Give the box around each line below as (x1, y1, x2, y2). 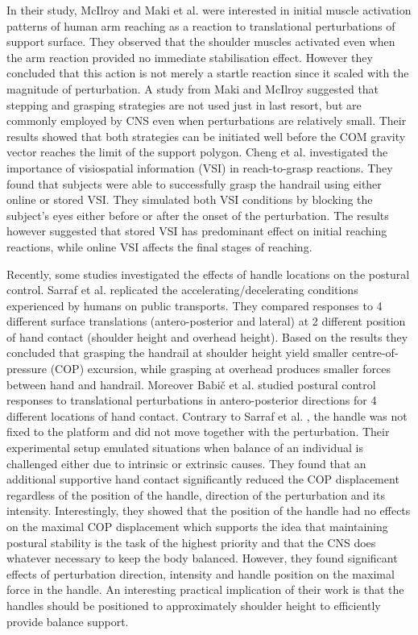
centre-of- (351, 344, 399, 361)
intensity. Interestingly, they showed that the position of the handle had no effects (6, 502, 411, 519)
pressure (6, 360, 48, 377)
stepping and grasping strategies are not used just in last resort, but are (6, 96, 362, 113)
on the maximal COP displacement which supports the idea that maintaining (6, 518, 388, 534)
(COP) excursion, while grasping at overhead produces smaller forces (50, 360, 391, 377)
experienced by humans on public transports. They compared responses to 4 (6, 297, 383, 313)
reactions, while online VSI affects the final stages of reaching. (6, 238, 312, 255)
